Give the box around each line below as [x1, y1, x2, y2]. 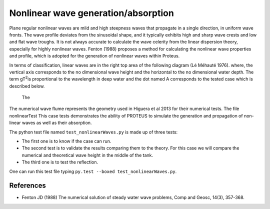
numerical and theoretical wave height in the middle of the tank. [21, 152, 153, 158]
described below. [9, 83, 45, 89]
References [9, 181, 46, 190]
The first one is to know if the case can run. [21, 138, 111, 144]
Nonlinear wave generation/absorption [9, 7, 174, 18]
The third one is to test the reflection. [21, 159, 98, 165]
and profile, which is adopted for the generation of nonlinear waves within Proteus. [9, 53, 180, 59]
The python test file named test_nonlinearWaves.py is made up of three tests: [9, 129, 178, 135]
